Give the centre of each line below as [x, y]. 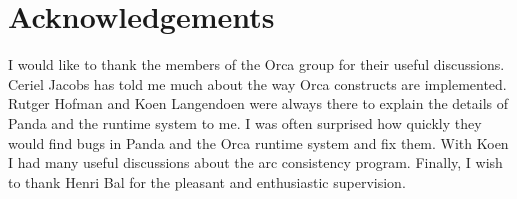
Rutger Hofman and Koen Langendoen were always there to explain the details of [258, 103]
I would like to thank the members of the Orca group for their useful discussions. [256, 64]
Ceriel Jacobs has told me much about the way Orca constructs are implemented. [257, 83]
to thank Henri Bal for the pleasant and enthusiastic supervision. [207, 181]
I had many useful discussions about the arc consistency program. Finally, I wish [255, 162]
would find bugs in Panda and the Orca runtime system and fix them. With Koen [258, 142]
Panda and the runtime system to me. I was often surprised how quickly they [245, 122]
